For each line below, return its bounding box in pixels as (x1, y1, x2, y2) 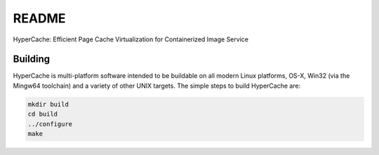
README (13, 11, 66, 26)
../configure (27, 120, 73, 128)
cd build (27, 110, 58, 119)
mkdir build (27, 100, 69, 108)
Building (13, 53, 51, 65)
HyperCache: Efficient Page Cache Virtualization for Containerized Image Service (13, 35, 249, 43)
